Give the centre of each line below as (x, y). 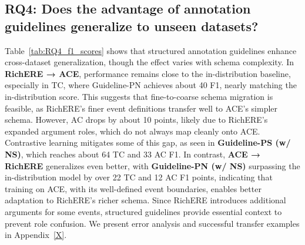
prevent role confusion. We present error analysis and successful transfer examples (152, 223)
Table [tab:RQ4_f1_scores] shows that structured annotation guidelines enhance (151, 50)
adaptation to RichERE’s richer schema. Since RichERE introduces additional (145, 200)
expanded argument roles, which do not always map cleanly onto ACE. (133, 131)
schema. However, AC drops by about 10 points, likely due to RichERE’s (136, 120)
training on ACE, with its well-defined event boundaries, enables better (133, 188)
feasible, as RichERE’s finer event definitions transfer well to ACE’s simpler (141, 108)
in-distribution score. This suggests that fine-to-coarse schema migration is (139, 96)
